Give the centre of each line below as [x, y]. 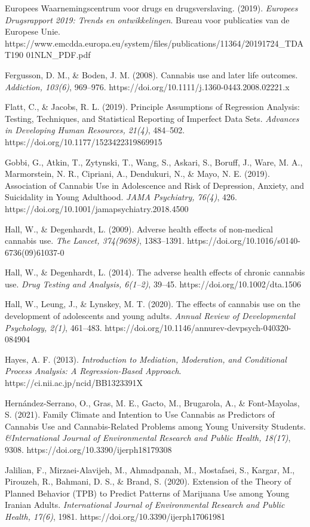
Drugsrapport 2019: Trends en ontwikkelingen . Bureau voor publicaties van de [147, 19]
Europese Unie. [33, 31]
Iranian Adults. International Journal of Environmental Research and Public [145, 505]
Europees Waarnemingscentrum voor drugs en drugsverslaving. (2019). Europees [151, 8]
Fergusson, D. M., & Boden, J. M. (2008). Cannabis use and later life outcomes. [151, 74]
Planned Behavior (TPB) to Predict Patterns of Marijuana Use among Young [147, 493]
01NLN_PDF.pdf [58, 55]
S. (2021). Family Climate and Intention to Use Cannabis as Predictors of [140, 414]
